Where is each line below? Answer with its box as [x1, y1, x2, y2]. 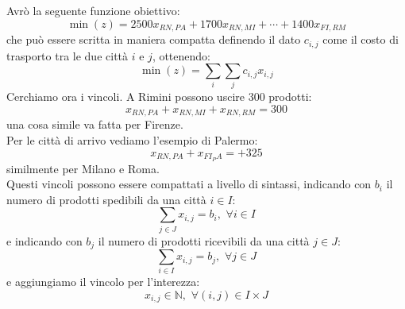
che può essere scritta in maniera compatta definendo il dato [6, 31, 301, 48]
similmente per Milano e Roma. [6, 160, 160, 176]
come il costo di [322, 31, 399, 48]
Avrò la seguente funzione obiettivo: [6, 2, 180, 18]
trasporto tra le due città [6, 47, 129, 64]
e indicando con [6, 232, 83, 249]
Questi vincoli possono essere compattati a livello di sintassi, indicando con [6, 176, 372, 192]
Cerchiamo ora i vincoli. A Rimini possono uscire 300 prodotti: [6, 88, 312, 105]
